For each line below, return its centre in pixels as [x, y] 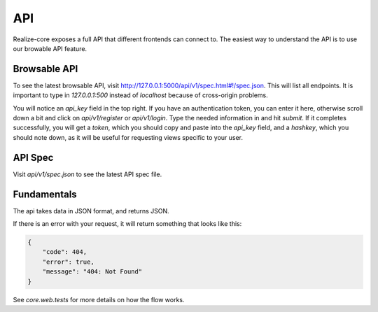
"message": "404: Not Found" [92, 272]
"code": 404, [65, 252]
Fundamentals [45, 194]
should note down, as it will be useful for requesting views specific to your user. [128, 137]
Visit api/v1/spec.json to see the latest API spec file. [87, 174]
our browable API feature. [50, 48]
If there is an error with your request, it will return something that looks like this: [127, 224]
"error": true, [68, 262]
